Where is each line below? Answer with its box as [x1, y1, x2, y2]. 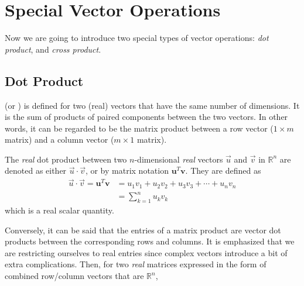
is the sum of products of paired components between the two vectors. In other [5, 111, 288, 123]
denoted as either [5, 164, 67, 177]
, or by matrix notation [85, 164, 169, 177]
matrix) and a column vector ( [5, 133, 114, 146]
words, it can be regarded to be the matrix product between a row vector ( [5, 122, 274, 134]
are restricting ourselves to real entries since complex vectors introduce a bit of [5, 246, 288, 259]
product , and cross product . [5, 43, 101, 55]
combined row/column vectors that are [5, 270, 144, 282]
